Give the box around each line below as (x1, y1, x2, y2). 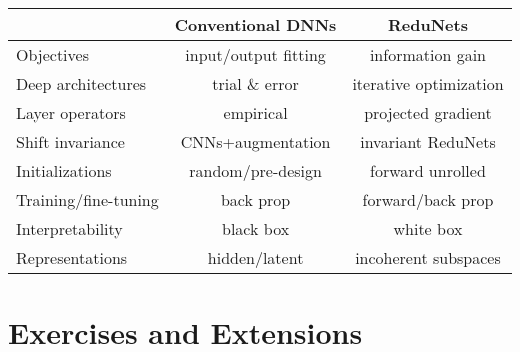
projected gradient (364, 101, 492, 124)
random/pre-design (189, 159, 322, 182)
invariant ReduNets (360, 130, 496, 153)
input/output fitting (185, 43, 326, 66)
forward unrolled (370, 159, 486, 182)
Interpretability (16, 217, 123, 240)
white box (393, 217, 463, 240)
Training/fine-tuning (16, 188, 159, 211)
